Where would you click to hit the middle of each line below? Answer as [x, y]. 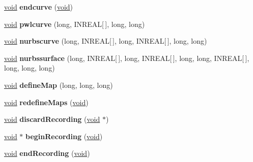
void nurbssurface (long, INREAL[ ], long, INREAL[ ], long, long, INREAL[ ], [127, 58]
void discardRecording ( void [52, 119]
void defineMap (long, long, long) [59, 85]
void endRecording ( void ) [47, 153]
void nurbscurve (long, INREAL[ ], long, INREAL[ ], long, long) [106, 41]
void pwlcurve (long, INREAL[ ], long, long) [75, 24]
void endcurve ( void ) [39, 7]
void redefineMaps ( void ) [46, 102]
